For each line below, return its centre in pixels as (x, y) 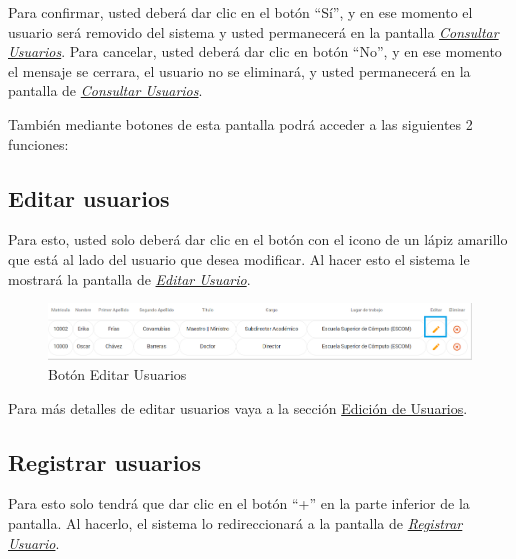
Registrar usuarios (104, 461)
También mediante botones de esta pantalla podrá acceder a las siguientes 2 (240, 123)
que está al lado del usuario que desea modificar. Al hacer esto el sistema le (239, 258)
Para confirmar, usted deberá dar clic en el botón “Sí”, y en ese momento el (240, 12)
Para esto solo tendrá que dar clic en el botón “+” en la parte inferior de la (239, 503)
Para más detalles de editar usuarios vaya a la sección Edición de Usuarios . (238, 407)
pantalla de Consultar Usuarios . (105, 90)
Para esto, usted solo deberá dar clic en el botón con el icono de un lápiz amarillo (258, 239)
